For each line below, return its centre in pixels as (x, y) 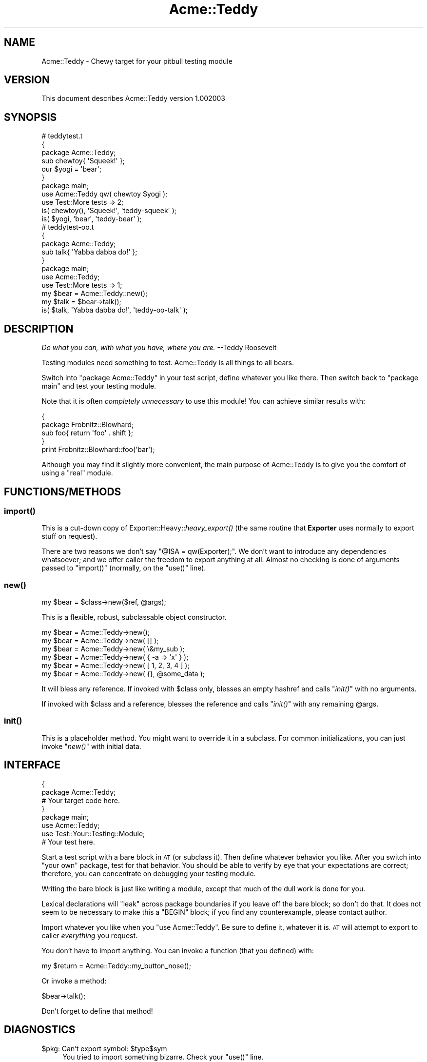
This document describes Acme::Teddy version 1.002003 (133, 98)
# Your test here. (68, 842)
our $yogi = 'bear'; (71, 169)
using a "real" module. (77, 473)
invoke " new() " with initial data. (91, 746)
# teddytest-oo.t (68, 227)
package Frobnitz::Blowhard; (88, 425)
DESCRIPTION (39, 329)
